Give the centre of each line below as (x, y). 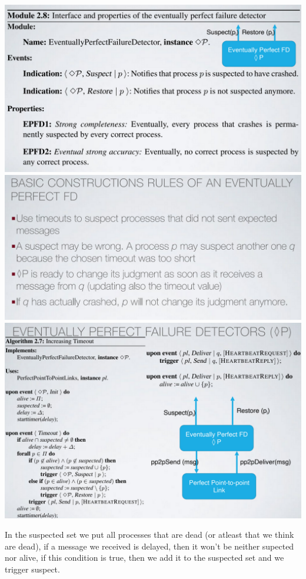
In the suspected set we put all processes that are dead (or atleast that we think (149, 535)
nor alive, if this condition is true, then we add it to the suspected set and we (144, 558)
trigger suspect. (32, 569)
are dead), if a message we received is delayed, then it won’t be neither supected (149, 546)
